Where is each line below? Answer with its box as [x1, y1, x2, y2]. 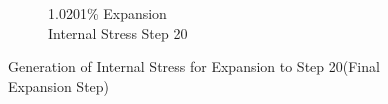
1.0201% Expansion [48, 3, 167, 23]
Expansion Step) [8, 75, 110, 96]
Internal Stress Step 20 [48, 22, 188, 43]
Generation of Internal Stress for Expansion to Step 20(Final [8, 56, 380, 77]
